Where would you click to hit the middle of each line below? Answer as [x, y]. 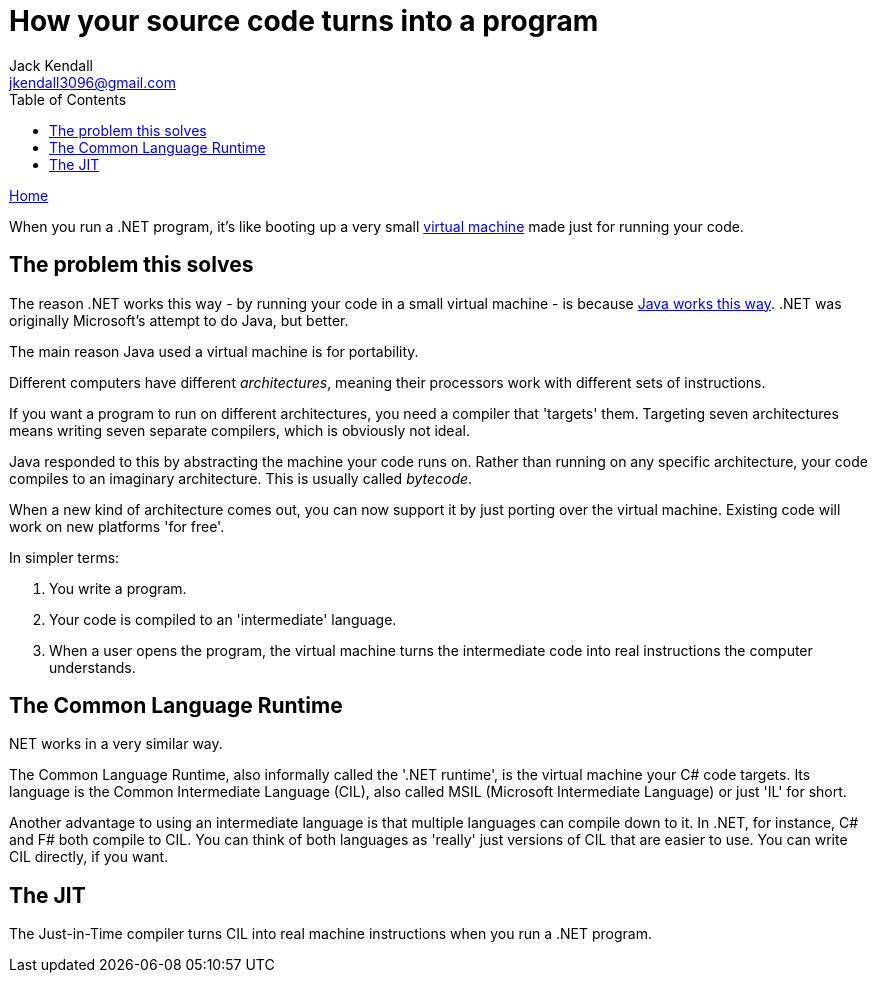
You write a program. [118, 588]
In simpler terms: [64, 557]
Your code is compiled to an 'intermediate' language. [223, 619]
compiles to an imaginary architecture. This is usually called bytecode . [241, 478]
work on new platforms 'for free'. [117, 526]
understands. [92, 667]
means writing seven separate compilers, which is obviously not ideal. [239, 430]
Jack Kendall [51, 65]
